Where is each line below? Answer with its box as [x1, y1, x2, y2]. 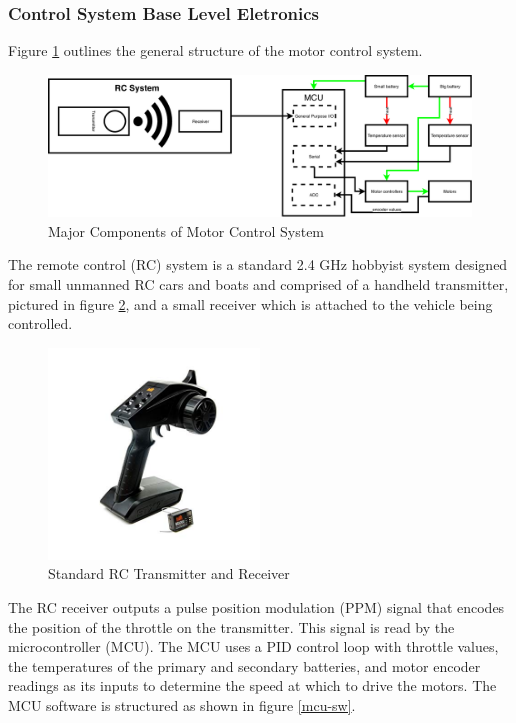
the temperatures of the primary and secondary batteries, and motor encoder [8, 655, 481, 676]
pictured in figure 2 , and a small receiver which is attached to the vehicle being [8, 293, 493, 314]
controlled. [8, 313, 73, 334]
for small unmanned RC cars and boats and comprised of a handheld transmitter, [8, 274, 509, 295]
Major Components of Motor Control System [48, 220, 325, 241]
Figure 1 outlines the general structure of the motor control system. [8, 40, 423, 61]
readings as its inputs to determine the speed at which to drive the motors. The [8, 675, 497, 696]
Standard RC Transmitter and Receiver [48, 563, 290, 584]
